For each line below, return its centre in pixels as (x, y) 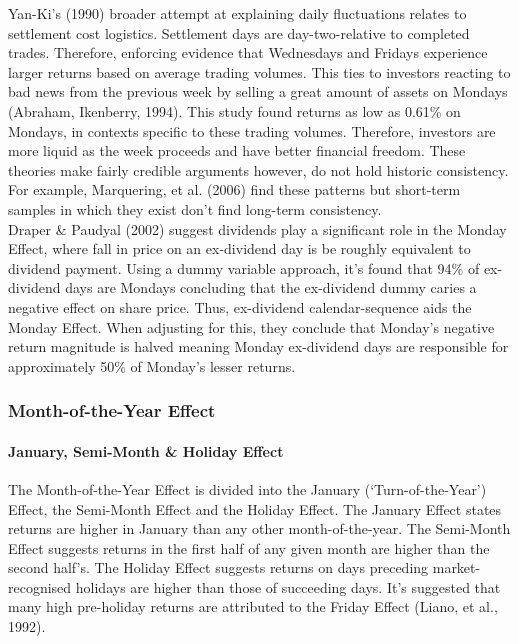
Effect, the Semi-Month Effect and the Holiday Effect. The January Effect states (255, 508)
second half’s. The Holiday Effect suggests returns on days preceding (218, 567)
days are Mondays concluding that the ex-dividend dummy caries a (271, 287)
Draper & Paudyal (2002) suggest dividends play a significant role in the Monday (257, 228)
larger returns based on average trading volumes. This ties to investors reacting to (259, 71)
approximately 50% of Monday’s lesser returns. (152, 365)
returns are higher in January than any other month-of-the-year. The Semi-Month (259, 528)
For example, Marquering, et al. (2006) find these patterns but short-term (234, 189)
